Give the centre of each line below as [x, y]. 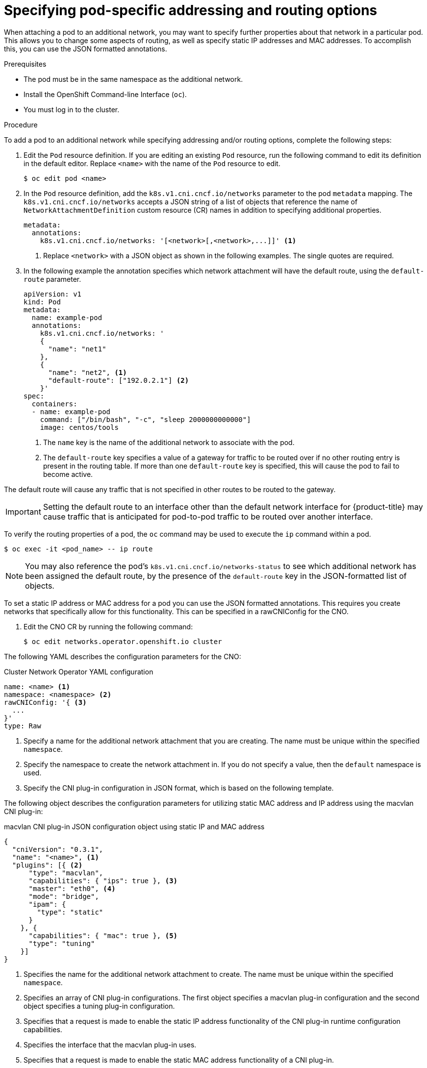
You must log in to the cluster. [72, 109]
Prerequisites [25, 64]
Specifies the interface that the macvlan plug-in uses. [110, 1044]
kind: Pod [42, 302]
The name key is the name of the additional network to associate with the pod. [169, 442]
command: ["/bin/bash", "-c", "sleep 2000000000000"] [145, 419]
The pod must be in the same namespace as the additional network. [133, 79]
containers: [54, 404]
